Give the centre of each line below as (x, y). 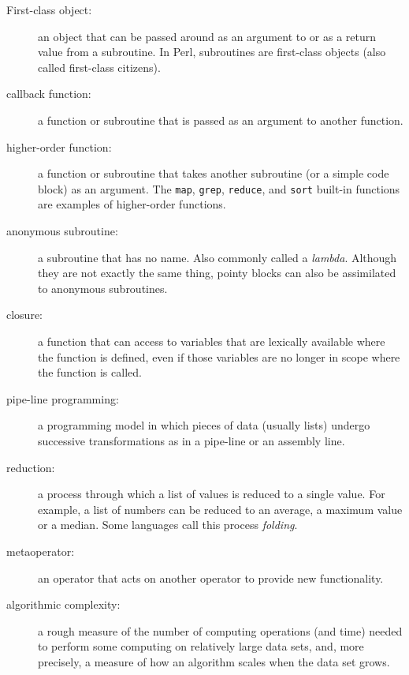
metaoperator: (41, 551)
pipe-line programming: (63, 398)
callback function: (49, 94)
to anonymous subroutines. (103, 288)
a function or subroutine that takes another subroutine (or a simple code (214, 173)
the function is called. (90, 372)
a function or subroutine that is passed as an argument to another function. (221, 120)
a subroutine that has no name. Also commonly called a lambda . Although (218, 257)
